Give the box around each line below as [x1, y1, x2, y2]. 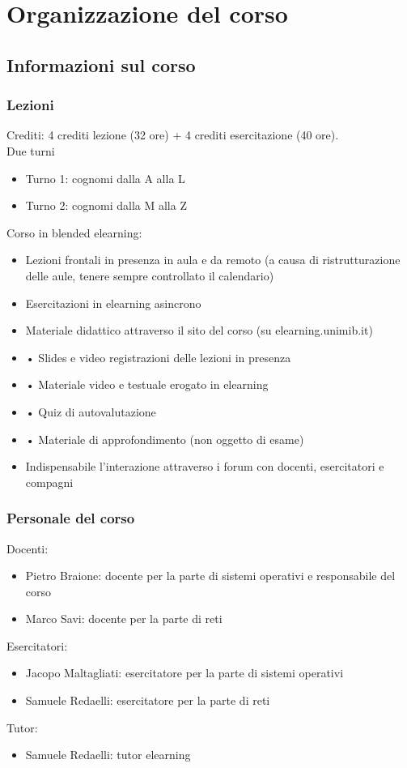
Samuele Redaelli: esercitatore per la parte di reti [25, 692, 270, 709]
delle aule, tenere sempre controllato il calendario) [25, 267, 274, 284]
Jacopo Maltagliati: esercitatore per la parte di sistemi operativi [25, 664, 344, 681]
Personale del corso [6, 508, 135, 528]
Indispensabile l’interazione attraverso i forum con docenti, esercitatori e [25, 458, 384, 475]
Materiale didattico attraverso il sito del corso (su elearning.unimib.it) [25, 322, 373, 339]
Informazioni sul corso [6, 52, 196, 77]
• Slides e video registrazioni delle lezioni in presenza [25, 348, 291, 365]
